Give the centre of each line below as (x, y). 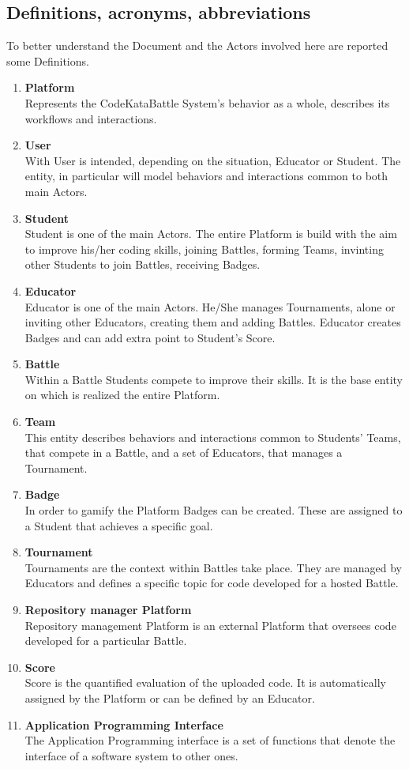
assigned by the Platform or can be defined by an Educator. (170, 697)
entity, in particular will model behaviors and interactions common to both (206, 176)
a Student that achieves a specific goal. (119, 525)
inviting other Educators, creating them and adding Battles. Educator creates (213, 322)
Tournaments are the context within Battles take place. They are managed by (213, 567)
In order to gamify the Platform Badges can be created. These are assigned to (214, 510)
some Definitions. (48, 60)
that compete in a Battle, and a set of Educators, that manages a (184, 452)
